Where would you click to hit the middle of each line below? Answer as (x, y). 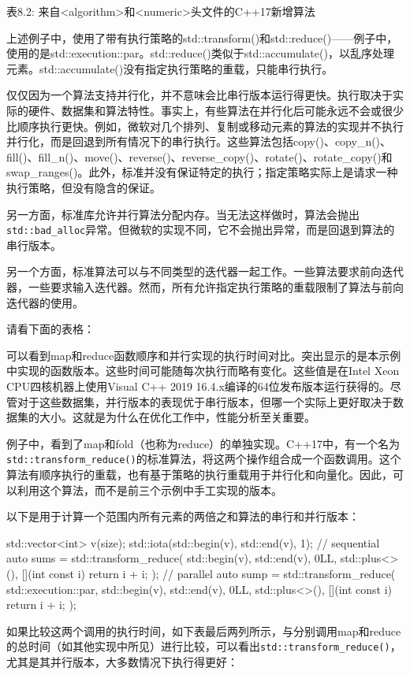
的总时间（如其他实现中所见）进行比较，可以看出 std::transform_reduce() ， (204, 646)
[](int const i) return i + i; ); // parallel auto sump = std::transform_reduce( (209, 573)
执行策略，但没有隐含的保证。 (84, 187)
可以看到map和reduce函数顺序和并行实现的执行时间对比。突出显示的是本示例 (204, 355)
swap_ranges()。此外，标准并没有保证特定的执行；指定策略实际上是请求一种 (202, 172)
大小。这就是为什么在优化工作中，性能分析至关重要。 (177, 417)
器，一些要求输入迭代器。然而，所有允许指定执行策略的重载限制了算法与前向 (205, 286)
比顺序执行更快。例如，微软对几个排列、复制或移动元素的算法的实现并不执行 (205, 126)
